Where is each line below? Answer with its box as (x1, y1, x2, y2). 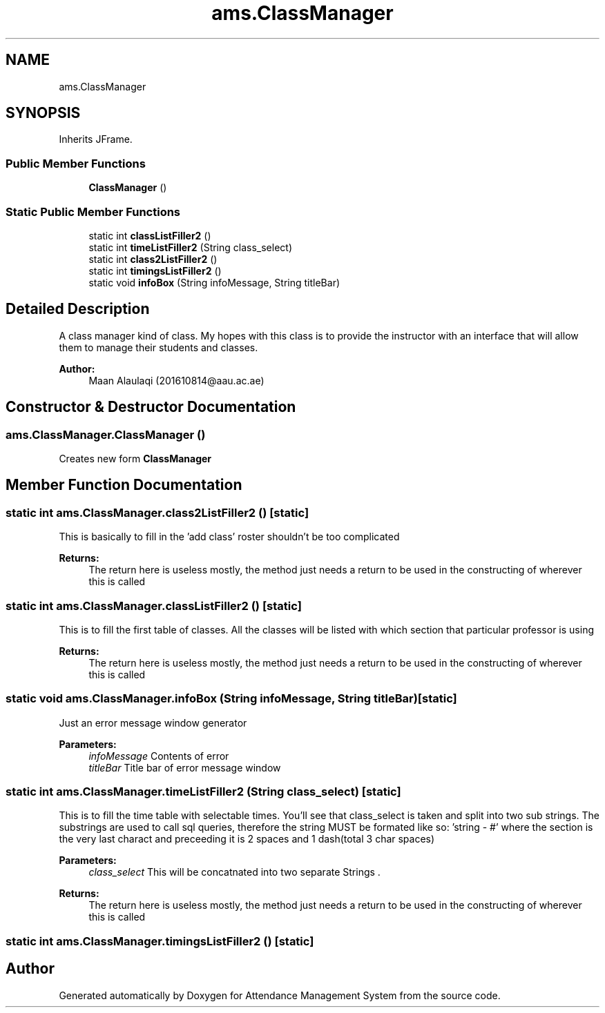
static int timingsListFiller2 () (88, 264, 222, 277)
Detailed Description (6, 300, 150, 318)
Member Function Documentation (6, 476, 242, 494)
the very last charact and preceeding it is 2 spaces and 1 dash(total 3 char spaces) (59, 833, 435, 845)
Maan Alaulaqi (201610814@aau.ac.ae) (88, 374, 265, 386)
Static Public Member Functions (6, 204, 181, 219)
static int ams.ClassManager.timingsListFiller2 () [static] (6, 934, 314, 948)
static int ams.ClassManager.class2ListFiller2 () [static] (6, 505, 309, 520)
